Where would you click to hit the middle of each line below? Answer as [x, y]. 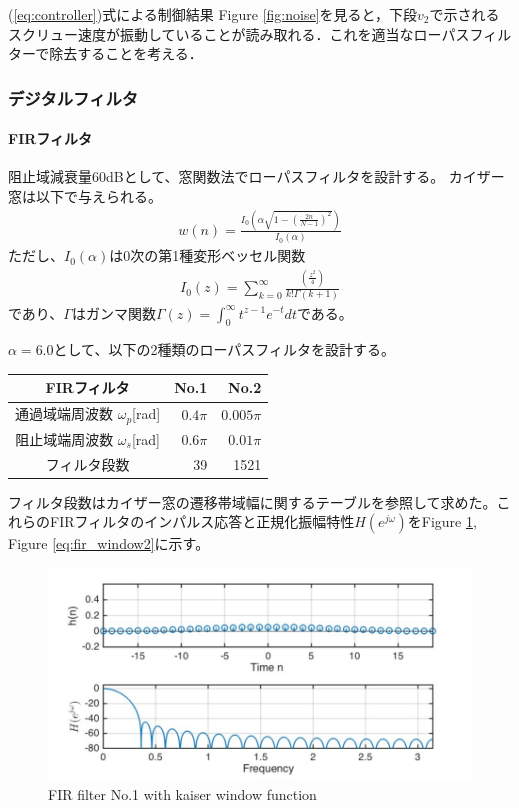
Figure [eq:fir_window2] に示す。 [109, 543]
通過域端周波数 [64, 413]
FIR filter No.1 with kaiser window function [182, 793]
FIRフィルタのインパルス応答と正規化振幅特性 [202, 521]
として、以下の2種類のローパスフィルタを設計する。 [224, 349]
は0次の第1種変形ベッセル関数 [207, 255]
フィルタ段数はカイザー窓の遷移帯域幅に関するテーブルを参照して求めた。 [252, 501]
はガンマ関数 [113, 312]
